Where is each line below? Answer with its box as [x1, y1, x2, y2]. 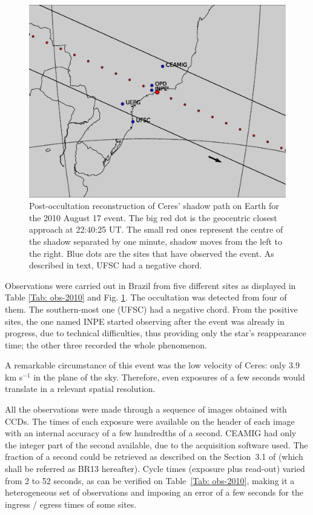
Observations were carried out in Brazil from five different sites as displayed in [5, 279, 296, 291]
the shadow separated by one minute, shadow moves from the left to [29, 234, 283, 247]
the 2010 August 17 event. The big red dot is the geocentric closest [29, 211, 277, 224]
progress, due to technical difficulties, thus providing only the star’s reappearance [5, 327, 306, 339]
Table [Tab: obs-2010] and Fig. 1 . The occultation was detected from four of [5, 291, 287, 304]
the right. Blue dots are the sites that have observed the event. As [29, 247, 274, 259]
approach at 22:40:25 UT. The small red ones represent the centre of [29, 223, 283, 236]
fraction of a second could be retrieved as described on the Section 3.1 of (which [5, 450, 303, 463]
